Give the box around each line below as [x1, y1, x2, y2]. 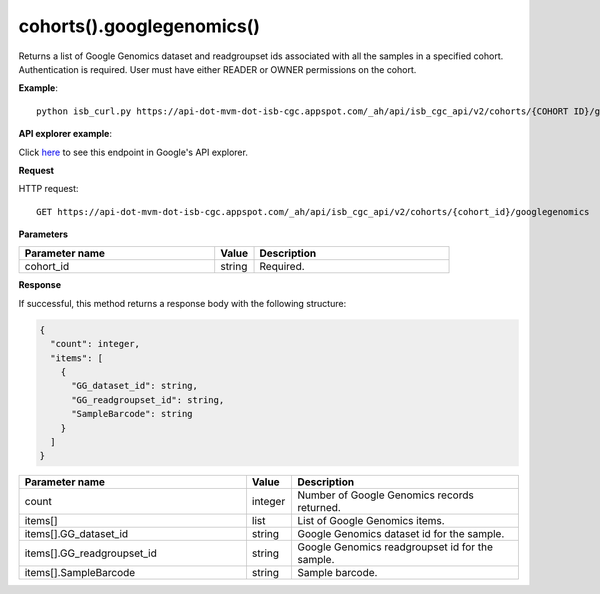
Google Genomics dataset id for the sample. [296, 527, 505, 541]
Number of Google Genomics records [296, 488, 474, 502]
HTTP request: [18, 183, 79, 195]
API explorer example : [18, 128, 112, 140]
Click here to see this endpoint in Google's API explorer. [18, 146, 249, 158]
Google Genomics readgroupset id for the [296, 540, 494, 554]
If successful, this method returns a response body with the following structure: [18, 297, 347, 309]
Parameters [18, 228, 69, 240]
